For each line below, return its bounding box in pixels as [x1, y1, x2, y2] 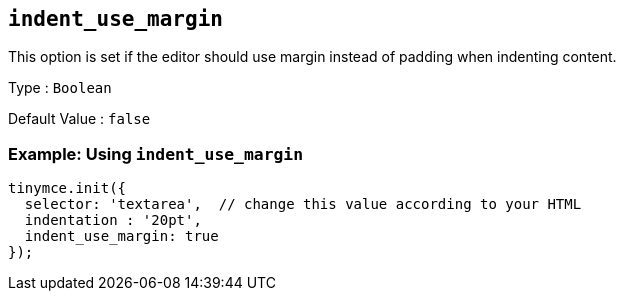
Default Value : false [8, 110, 151, 128]
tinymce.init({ [8, 180, 127, 197]
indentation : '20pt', [24, 212, 202, 229]
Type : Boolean [8, 79, 112, 97]
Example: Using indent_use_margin [8, 143, 304, 164]
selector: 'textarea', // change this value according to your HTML [24, 196, 582, 213]
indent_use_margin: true [24, 228, 219, 245]
